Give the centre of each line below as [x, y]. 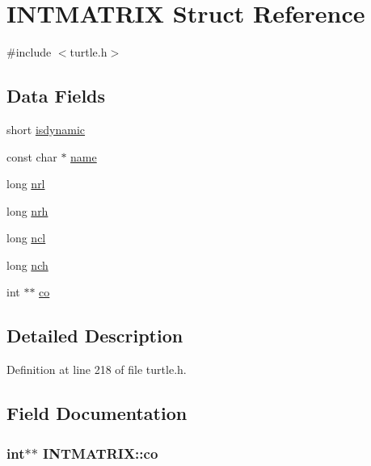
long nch [27, 264]
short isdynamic [46, 129]
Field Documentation [97, 413]
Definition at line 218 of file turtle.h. [97, 369]
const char [32, 156]
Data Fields [56, 96]
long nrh [27, 210]
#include [29, 52]
